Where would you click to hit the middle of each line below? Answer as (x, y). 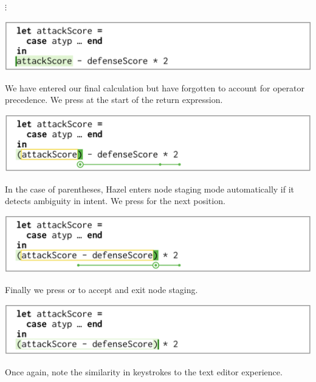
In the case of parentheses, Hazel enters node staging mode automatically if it (150, 189)
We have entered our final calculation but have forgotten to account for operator (155, 87)
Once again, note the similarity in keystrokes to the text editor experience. (144, 371)
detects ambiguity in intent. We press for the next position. (115, 201)
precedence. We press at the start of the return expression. (114, 100)
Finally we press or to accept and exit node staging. (101, 289)
